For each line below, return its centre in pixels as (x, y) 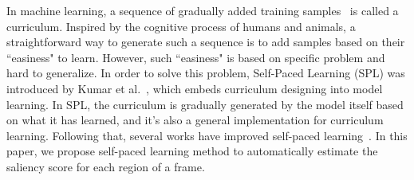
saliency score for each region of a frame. (106, 166)
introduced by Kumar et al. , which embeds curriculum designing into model (195, 88)
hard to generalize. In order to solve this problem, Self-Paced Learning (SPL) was (206, 73)
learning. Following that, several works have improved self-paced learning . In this (207, 135)
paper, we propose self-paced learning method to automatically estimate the (192, 151)
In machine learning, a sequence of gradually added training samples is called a (203, 10)
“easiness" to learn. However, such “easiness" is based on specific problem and (196, 57)
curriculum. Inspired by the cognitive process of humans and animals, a (181, 26)
